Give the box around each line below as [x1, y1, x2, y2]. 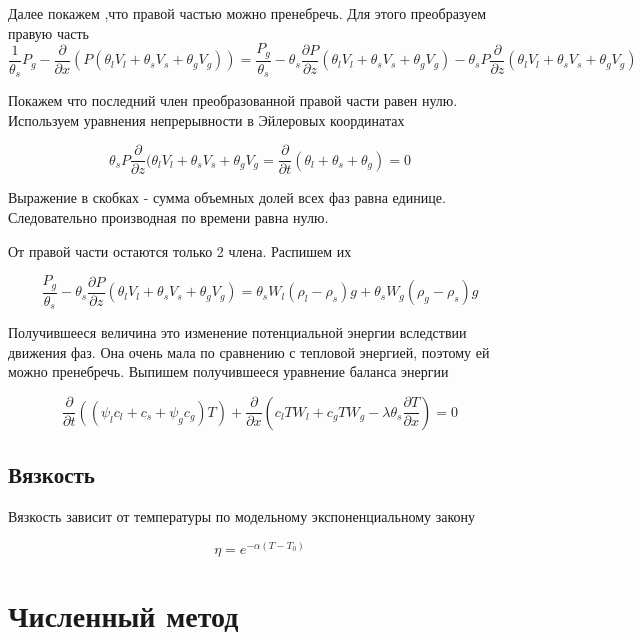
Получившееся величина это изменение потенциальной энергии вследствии [8, 322, 467, 343]
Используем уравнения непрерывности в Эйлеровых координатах [8, 109, 405, 130]
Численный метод [8, 594, 239, 635]
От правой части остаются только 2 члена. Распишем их [8, 240, 352, 261]
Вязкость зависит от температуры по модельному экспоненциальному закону [8, 506, 476, 527]
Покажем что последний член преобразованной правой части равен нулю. [8, 90, 458, 111]
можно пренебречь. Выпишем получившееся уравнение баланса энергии [8, 361, 449, 382]
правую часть [8, 22, 89, 43]
